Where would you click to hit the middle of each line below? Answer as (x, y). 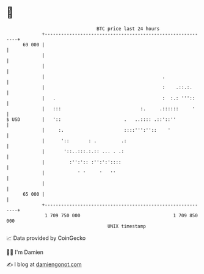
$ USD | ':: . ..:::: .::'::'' (91, 119)
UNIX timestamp (127, 226)
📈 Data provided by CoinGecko (46, 238)
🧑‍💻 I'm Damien (25, 252)
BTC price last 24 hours (128, 29)
